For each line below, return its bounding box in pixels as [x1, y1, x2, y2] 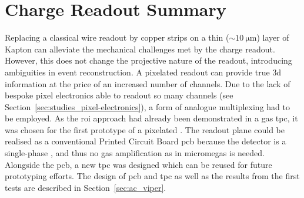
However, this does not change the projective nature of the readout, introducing [5, 54, 292, 67]
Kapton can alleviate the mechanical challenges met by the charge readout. [5, 42, 275, 55]
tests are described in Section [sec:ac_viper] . [5, 181, 166, 193]
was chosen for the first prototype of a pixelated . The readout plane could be [5, 123, 285, 136]
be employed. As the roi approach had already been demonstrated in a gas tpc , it [5, 112, 298, 124]
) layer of [256, 31, 289, 44]
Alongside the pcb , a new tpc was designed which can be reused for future [5, 158, 272, 170]
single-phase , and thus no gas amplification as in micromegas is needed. [5, 147, 265, 159]
